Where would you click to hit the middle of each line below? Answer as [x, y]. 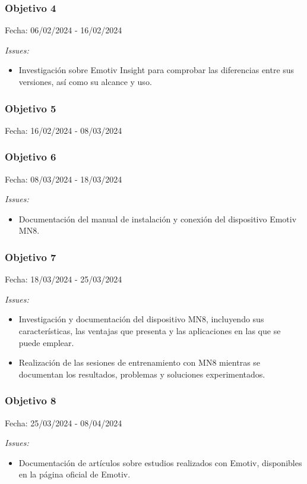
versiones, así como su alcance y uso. [85, 81]
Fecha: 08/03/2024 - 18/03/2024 [64, 179]
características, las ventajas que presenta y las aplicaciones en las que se [150, 331]
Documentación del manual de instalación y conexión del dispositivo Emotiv [158, 219]
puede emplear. [46, 342]
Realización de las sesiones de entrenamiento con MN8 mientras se [140, 362]
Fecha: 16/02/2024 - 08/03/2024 [64, 130]
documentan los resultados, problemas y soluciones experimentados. [142, 374]
